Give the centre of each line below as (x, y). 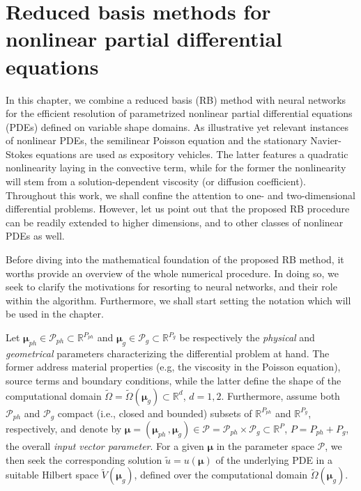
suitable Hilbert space (52, 475)
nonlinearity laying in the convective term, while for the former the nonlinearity (176, 167)
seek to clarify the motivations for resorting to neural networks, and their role (171, 287)
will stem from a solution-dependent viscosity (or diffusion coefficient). (156, 181)
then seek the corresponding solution (84, 459)
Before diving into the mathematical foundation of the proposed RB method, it (175, 259)
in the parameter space (265, 446)
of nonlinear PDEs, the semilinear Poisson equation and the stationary (156, 140)
